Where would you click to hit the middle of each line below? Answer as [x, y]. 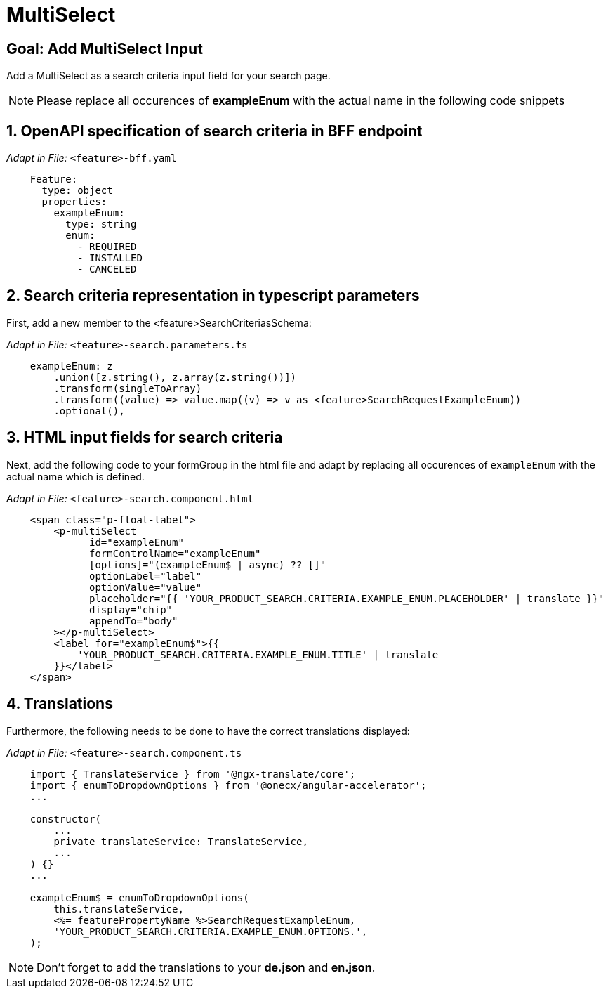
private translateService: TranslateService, [181, 841]
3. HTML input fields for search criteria [145, 438]
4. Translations [60, 704]
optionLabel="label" [146, 576]
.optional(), [89, 411]
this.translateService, [119, 909]
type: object [77, 191]
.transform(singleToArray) [128, 388]
